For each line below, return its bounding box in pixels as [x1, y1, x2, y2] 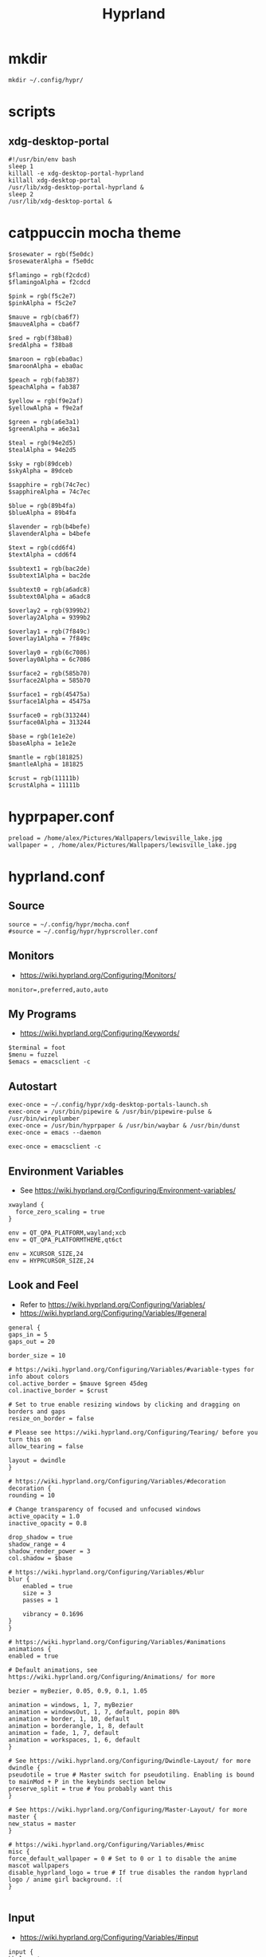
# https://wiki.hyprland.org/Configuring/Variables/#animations [8, 1638, 226, 1646]
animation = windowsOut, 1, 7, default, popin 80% [8, 1708, 180, 1716]
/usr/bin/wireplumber [8, 1115, 80, 1123]
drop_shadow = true [8, 1533, 73, 1541]
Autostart [8, 1080, 57, 1093]
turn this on [8, 1435, 52, 1444]
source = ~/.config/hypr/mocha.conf [8, 920, 130, 929]
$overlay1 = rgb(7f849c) [8, 628, 91, 636]
